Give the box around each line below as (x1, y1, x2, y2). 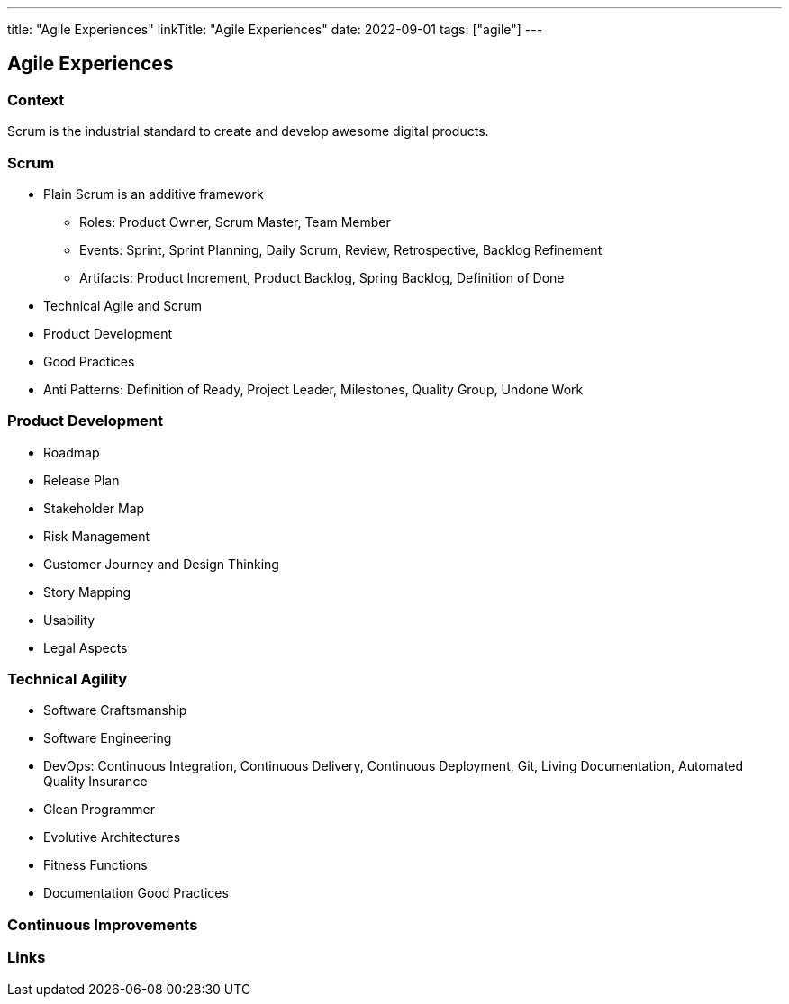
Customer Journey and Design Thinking (43, 556, 279, 572)
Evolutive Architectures (43, 829, 181, 846)
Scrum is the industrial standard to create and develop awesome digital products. (7, 123, 489, 140)
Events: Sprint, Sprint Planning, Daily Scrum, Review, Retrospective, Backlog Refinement (79, 241, 603, 258)
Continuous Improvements (7, 915, 198, 934)
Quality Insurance (43, 773, 148, 790)
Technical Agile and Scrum (43, 297, 202, 313)
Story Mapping (43, 583, 131, 600)
